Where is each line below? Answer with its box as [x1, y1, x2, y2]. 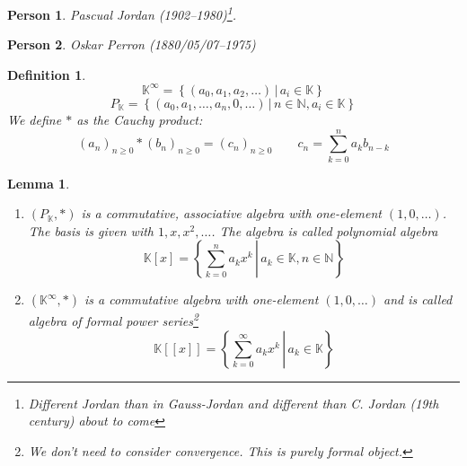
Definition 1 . [7, 65, 86, 84]
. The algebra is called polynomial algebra [211, 221, 438, 240]
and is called [383, 290, 453, 309]
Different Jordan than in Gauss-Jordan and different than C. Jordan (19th [28, 393, 439, 412]
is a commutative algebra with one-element [84, 290, 319, 309]
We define [7, 110, 62, 128]
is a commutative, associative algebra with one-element [81, 204, 382, 223]
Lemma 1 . [7, 173, 70, 192]
